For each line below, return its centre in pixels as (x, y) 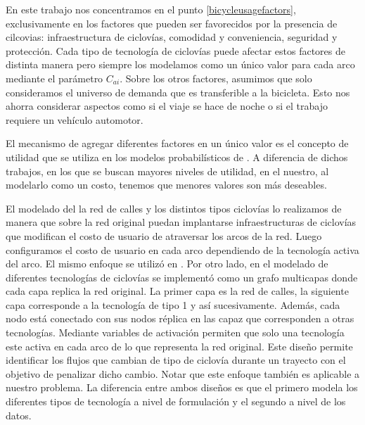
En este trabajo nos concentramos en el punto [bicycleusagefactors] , (151, 9)
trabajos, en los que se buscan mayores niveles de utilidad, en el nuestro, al (167, 171)
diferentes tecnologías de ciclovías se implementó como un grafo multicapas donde (182, 277)
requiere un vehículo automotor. (75, 119)
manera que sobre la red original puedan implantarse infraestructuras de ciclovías (181, 222)
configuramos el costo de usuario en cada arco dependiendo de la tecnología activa (182, 249)
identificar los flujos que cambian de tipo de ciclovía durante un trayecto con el (176, 360)
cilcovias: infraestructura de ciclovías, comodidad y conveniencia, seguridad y (172, 37)
